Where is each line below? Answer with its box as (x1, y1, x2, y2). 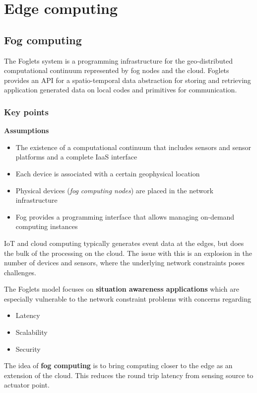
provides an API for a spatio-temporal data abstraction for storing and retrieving (4, 75, 251, 85)
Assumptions (4, 125, 49, 136)
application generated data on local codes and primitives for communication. (4, 84, 237, 95)
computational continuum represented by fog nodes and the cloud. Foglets (4, 65, 229, 76)
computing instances (15, 221, 78, 232)
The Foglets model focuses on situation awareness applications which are (4, 284, 239, 294)
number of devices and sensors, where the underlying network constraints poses (4, 257, 245, 268)
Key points (4, 105, 49, 118)
